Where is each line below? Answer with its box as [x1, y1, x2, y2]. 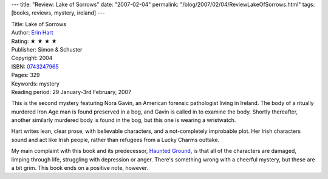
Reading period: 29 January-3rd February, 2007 [11, 88, 132, 95]
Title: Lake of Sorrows [11, 20, 67, 27]
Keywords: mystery [11, 79, 60, 87]
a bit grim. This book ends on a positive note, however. [11, 164, 149, 172]
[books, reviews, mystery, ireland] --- [11, 9, 106, 16]
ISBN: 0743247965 [11, 62, 59, 70]
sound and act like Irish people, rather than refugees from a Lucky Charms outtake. [11, 136, 220, 143]
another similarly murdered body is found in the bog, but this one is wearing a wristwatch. [11, 117, 236, 124]
